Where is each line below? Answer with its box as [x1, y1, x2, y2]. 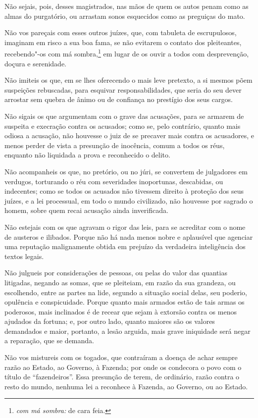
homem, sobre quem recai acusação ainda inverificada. [4, 205, 168, 215]
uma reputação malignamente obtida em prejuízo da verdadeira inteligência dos [4, 241, 246, 252]
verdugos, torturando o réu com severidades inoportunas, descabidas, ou [4, 176, 223, 186]
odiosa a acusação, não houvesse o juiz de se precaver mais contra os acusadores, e [4, 130, 254, 141]
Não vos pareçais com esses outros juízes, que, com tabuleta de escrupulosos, [4, 27, 237, 38]
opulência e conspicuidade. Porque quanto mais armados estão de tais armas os [4, 297, 245, 307]
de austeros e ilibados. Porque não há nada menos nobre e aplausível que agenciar [4, 231, 253, 242]
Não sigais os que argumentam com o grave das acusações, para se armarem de [4, 111, 244, 121]
